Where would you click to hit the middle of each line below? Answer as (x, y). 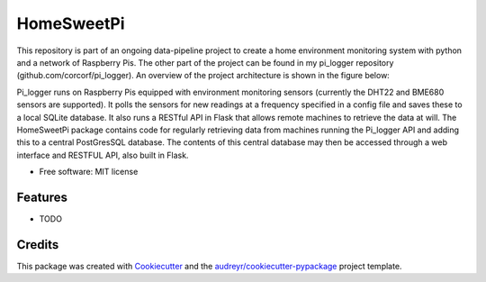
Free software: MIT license (89, 172)
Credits (38, 245)
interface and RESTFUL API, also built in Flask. (103, 155)
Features (42, 197)
